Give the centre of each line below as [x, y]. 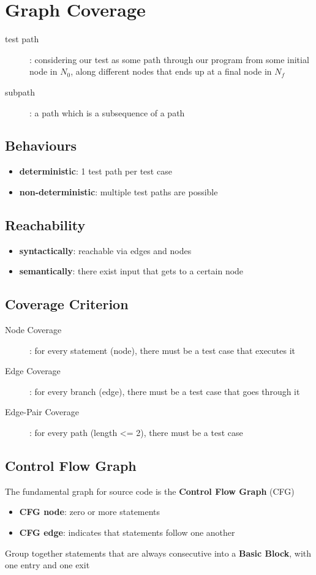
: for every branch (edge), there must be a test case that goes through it [165, 391]
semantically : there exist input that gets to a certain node [131, 271]
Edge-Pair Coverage [42, 412]
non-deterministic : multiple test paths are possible [118, 191]
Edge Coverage [33, 371]
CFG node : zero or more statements [90, 512]
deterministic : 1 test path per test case [96, 171]
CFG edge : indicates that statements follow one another [127, 532]
